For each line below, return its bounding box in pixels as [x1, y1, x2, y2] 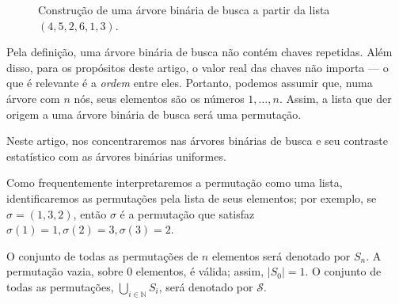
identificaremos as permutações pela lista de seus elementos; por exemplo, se [6, 189, 377, 206]
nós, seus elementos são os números [74, 89, 245, 106]
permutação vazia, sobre [6, 263, 123, 279]
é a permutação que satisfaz [120, 205, 255, 222]
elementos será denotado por [211, 247, 351, 264]
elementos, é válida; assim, [135, 263, 264, 279]
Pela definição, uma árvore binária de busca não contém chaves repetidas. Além [6, 44, 393, 60]
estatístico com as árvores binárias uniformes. [6, 147, 226, 164]
